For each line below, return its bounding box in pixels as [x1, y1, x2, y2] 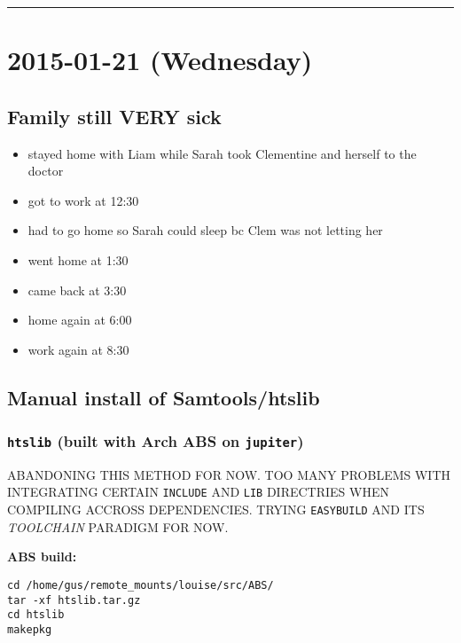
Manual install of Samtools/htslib [7, 383, 320, 411]
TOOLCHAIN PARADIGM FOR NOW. [7, 517, 229, 536]
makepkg [7, 623, 52, 636]
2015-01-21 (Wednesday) [7, 42, 313, 78]
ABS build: [7, 547, 77, 566]
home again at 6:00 [27, 310, 132, 329]
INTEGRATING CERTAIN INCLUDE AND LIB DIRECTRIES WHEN [7, 482, 389, 501]
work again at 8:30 [27, 340, 129, 358]
